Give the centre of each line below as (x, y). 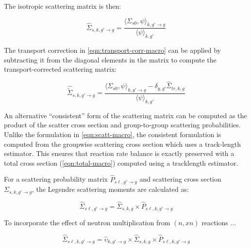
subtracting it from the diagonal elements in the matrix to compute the (110, 59)
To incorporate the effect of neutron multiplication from (87, 223)
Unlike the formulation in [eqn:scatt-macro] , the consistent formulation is (113, 134)
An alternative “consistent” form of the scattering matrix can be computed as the (125, 115)
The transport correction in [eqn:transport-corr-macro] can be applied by (113, 50)
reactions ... (219, 223)
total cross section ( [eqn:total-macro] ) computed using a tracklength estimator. (121, 163)
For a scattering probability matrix (56, 179)
